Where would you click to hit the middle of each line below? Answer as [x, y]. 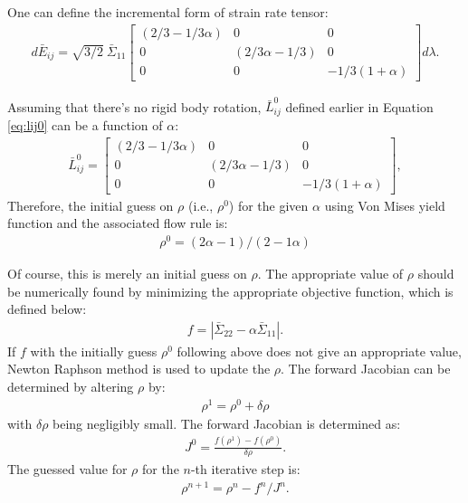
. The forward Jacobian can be [366, 369]
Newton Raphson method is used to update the [139, 369]
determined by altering [71, 386]
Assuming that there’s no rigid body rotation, [134, 106]
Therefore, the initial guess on [91, 205]
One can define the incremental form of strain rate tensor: [168, 12]
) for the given [268, 205]
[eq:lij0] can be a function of [85, 124]
